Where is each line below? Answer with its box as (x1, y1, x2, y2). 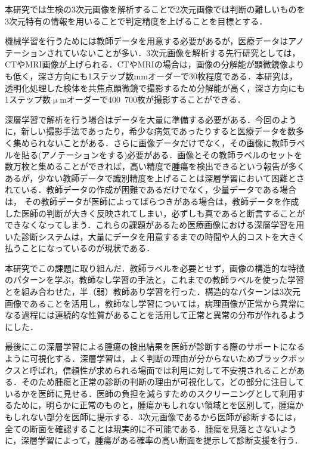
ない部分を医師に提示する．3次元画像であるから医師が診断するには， (29, 411, 301, 423)
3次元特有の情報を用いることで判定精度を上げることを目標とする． (5, 14, 268, 27)
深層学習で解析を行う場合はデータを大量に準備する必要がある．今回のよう (5, 113, 297, 125)
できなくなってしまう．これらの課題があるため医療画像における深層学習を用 (5, 218, 305, 231)
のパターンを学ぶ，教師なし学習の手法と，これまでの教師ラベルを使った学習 (5, 273, 305, 286)
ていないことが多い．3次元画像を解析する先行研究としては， (63, 46, 300, 58)
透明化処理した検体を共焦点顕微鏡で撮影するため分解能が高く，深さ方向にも (5, 81, 305, 94)
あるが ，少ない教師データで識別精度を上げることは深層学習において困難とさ (5, 171, 305, 184)
